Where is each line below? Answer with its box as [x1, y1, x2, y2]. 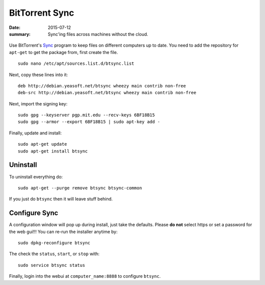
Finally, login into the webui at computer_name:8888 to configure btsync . [9, 273, 161, 279]
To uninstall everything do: [9, 174, 63, 180]
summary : [9, 31, 31, 37]
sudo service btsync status [18, 262, 85, 268]
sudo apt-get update [18, 141, 67, 147]
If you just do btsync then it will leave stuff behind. [9, 196, 113, 202]
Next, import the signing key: [9, 101, 68, 106]
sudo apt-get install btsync [18, 148, 88, 154]
